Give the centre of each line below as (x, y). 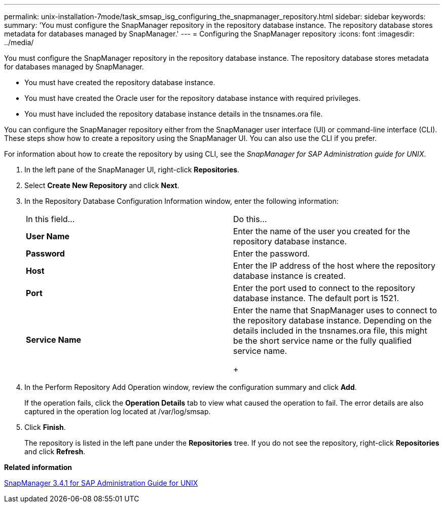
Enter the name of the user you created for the (322, 231)
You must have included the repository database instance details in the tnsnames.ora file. (174, 114)
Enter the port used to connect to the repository (324, 288)
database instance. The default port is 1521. (316, 298)
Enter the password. (271, 253)
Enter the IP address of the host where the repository (335, 266)
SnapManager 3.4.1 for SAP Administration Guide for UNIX (101, 483)
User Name (48, 236)
